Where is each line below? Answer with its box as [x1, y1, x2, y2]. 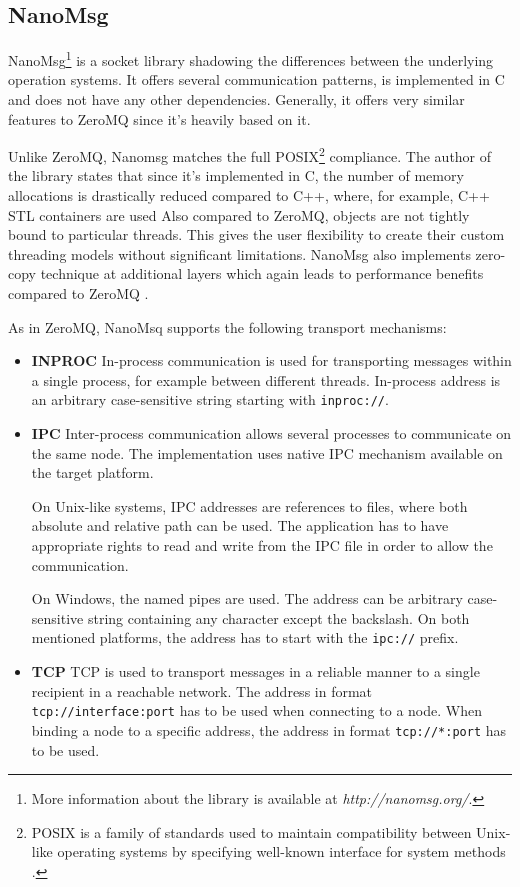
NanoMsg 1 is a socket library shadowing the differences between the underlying [8, 47, 494, 70]
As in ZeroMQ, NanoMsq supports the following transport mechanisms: [8, 316, 447, 337]
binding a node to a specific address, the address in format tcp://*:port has [31, 719, 507, 740]
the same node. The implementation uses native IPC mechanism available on [31, 442, 503, 463]
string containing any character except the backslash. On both [87, 607, 470, 628]
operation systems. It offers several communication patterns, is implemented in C [8, 69, 505, 90]
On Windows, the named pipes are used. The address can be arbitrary [31, 588, 463, 609]
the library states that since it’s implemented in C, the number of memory [8, 165, 464, 186]
